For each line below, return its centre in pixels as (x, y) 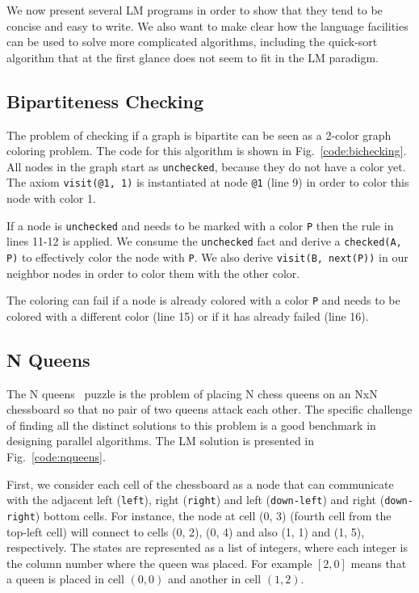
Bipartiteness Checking (105, 101)
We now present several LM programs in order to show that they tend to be (195, 10)
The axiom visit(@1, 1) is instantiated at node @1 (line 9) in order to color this (208, 182)
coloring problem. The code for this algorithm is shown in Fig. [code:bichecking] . (207, 151)
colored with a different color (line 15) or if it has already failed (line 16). (188, 315)
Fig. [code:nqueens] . (56, 457)
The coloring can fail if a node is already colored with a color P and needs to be (203, 300)
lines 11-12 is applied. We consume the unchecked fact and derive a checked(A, (204, 241)
